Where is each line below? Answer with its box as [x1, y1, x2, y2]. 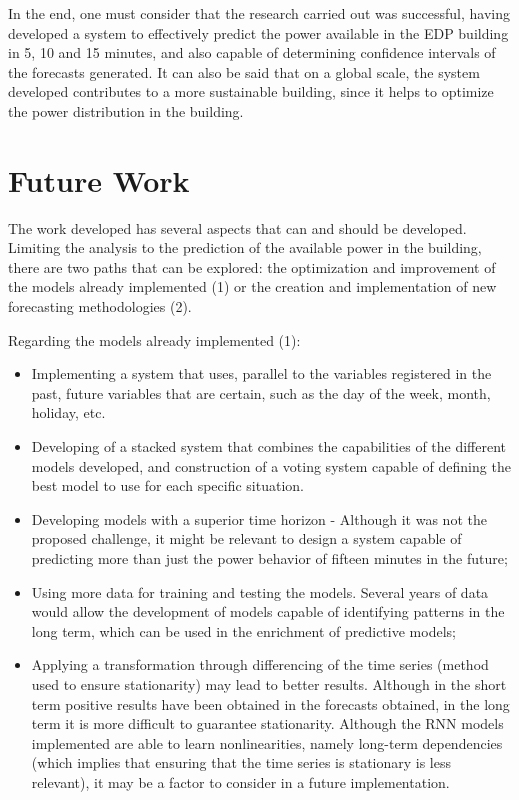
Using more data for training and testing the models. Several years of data [31, 581, 489, 602]
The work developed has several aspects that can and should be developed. [8, 217, 467, 238]
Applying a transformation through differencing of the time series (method [31, 654, 489, 675]
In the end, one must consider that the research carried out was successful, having [8, 3, 510, 23]
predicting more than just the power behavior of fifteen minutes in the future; [31, 548, 508, 568]
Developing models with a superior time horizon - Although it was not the [31, 508, 487, 529]
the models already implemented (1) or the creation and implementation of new [8, 276, 497, 297]
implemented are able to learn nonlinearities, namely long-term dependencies [31, 732, 503, 753]
